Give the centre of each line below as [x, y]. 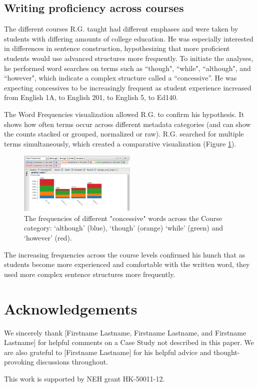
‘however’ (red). [48, 238]
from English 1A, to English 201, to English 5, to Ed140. [91, 97]
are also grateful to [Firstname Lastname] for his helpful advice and [108, 352]
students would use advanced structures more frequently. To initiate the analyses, [129, 58]
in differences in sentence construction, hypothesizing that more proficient [117, 48]
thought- [226, 352]
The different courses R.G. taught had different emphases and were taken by [121, 29]
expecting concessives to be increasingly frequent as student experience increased [128, 87]
